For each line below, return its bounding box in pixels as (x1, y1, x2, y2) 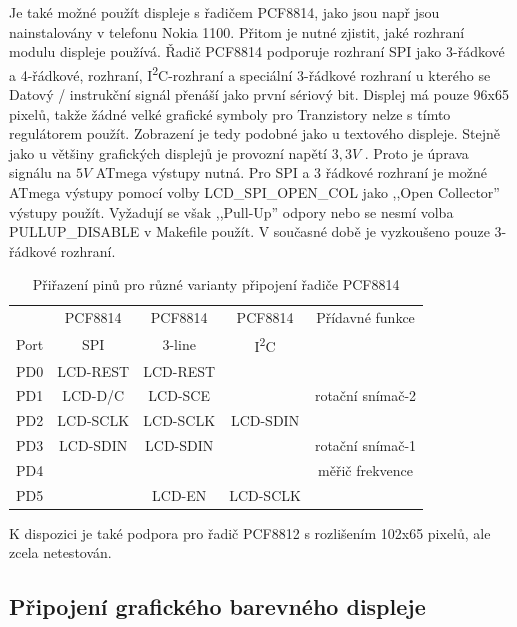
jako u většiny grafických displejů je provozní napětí (9, 142, 327, 163)
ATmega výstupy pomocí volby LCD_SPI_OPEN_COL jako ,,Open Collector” (9, 182, 500, 202)
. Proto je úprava (364, 142, 469, 163)
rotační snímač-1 (314, 435, 417, 456)
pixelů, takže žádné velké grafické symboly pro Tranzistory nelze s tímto (9, 103, 451, 124)
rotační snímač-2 (314, 385, 417, 406)
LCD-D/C (62, 385, 125, 406)
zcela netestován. (9, 542, 112, 563)
